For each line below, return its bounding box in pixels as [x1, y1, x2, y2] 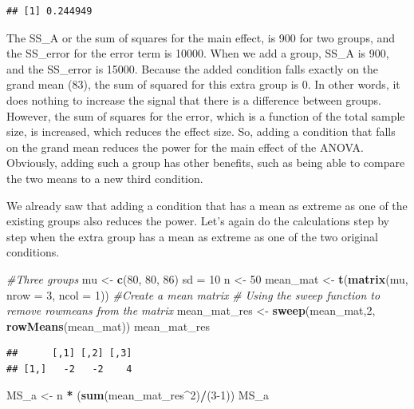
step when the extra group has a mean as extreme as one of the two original [6, 228, 378, 244]
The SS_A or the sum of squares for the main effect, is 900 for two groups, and [6, 29, 396, 46]
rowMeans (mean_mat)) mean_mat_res [6, 317, 210, 334]
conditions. [6, 244, 60, 260]
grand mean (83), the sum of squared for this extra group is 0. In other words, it [6, 76, 400, 93]
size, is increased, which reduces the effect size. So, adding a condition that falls [6, 123, 396, 140]
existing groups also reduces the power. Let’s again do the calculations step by [6, 212, 389, 229]
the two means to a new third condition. [6, 169, 203, 186]
